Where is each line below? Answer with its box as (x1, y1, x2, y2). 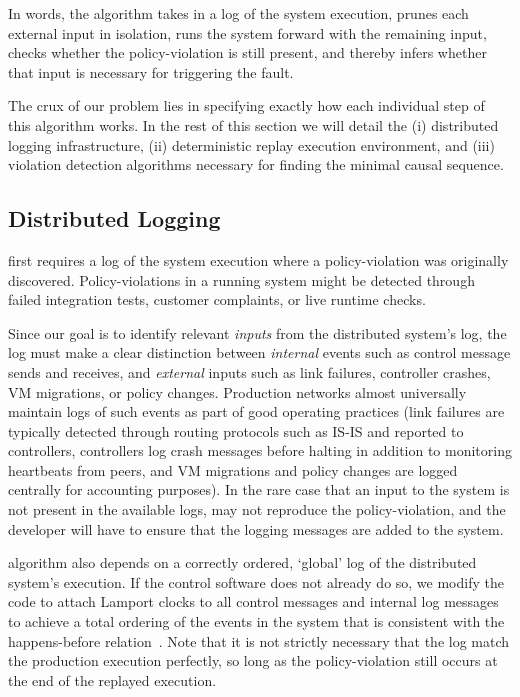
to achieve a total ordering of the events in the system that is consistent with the (8, 611, 505, 632)
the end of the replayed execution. (8, 669, 217, 690)
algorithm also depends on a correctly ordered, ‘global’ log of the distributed (8, 552, 477, 573)
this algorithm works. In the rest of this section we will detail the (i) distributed (8, 114, 499, 135)
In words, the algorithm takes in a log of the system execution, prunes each (8, 3, 469, 23)
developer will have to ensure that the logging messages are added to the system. (8, 518, 504, 539)
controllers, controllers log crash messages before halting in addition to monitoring (8, 440, 512, 461)
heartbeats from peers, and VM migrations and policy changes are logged (8, 459, 458, 480)
